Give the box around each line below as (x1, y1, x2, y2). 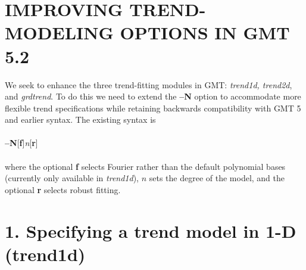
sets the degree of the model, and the (149, 172, 285, 184)
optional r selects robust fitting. (5, 183, 121, 195)
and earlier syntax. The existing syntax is (5, 113, 156, 126)
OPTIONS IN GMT (120, 20, 290, 45)
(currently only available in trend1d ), (5, 172, 139, 184)
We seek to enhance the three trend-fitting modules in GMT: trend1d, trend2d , (5, 78, 292, 91)
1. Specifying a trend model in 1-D (5, 218, 296, 243)
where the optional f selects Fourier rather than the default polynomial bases (5, 160, 286, 172)
